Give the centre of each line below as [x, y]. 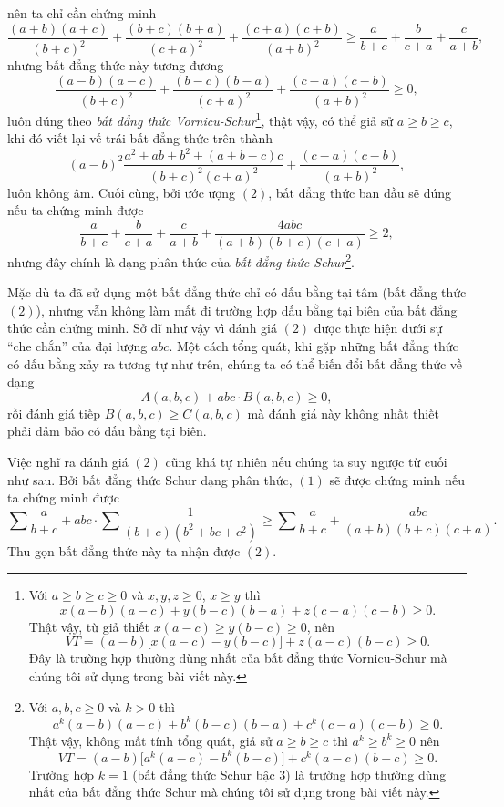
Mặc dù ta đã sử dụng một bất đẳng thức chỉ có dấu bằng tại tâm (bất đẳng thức [237, 292]
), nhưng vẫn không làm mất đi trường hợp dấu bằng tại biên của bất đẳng [247, 310]
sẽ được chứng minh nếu [397, 479]
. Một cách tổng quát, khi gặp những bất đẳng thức [314, 346]
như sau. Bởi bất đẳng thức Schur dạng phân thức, [150, 479]
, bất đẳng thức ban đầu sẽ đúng [360, 192]
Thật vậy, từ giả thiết [89, 626]
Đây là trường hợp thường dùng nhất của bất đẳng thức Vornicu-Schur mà [238, 658]
